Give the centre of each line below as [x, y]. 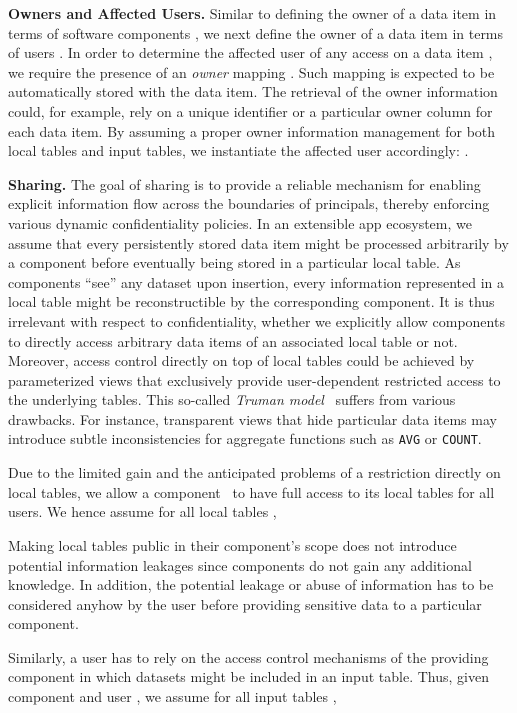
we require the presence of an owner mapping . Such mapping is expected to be [251, 71]
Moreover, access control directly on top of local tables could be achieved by [241, 360]
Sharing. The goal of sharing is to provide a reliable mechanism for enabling [244, 183]
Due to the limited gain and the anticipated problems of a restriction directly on [254, 472]
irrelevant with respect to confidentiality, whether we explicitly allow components [256, 320]
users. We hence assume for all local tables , [142, 511]
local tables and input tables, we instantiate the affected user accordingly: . [238, 150]
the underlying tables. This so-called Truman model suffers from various [232, 399]
